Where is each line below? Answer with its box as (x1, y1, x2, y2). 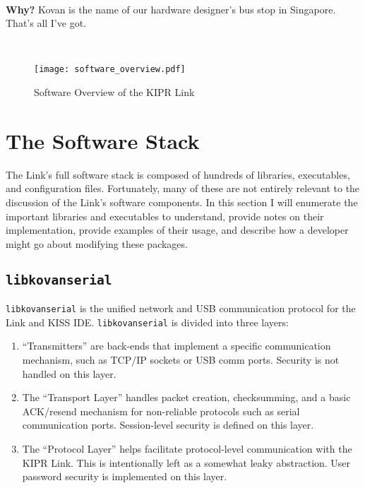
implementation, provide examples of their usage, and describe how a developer (6, 222, 349, 237)
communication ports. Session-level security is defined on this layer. (22, 417, 314, 432)
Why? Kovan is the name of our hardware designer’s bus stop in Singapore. (6, 1, 336, 16)
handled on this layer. (22, 366, 116, 381)
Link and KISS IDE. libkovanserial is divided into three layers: (6, 314, 289, 329)
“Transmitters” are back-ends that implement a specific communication (22, 338, 331, 353)
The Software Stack (6, 126, 200, 155)
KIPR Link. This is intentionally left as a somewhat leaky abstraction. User (22, 455, 351, 470)
